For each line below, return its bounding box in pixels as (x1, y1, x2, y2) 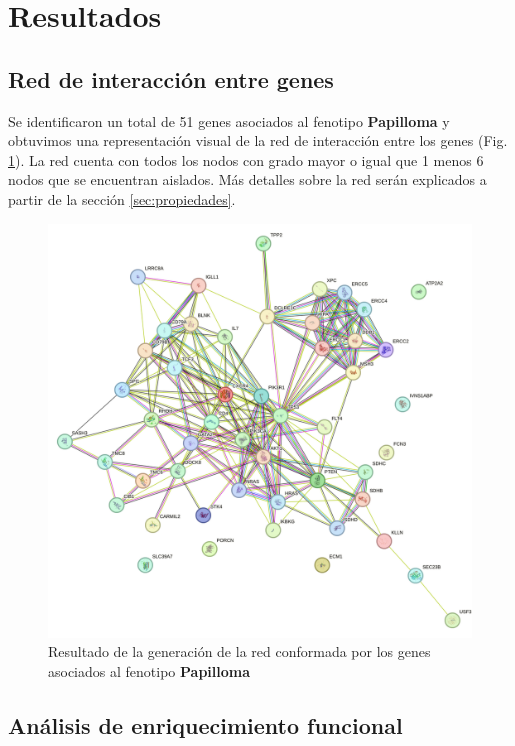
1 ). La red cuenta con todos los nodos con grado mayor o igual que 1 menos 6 (8, 149, 484, 170)
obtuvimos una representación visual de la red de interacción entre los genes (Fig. (8, 130, 508, 151)
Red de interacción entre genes (8, 63, 334, 94)
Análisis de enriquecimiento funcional (8, 709, 403, 740)
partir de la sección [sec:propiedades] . (8, 188, 236, 209)
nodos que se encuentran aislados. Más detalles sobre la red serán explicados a (8, 169, 487, 190)
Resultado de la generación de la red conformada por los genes (48, 641, 431, 662)
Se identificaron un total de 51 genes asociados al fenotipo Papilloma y (8, 110, 450, 131)
